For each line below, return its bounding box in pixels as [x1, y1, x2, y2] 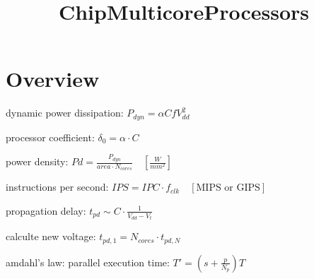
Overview [6, 64, 100, 93]
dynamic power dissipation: [6, 105, 124, 120]
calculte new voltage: [6, 229, 96, 244]
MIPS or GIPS [196, 183, 260, 194]
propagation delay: [6, 203, 86, 218]
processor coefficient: [6, 129, 95, 144]
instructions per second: [6, 179, 109, 194]
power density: [6, 154, 69, 169]
